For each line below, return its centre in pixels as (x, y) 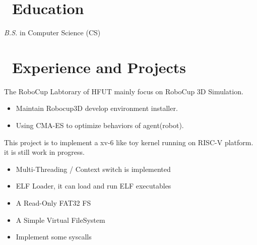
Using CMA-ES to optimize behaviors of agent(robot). (100, 125)
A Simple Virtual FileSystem (60, 220)
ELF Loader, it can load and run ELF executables (93, 186)
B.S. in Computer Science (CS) (52, 33)
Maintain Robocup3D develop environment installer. (97, 108)
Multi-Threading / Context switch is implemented (93, 169)
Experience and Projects (99, 67)
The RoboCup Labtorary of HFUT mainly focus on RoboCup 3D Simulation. (124, 91)
